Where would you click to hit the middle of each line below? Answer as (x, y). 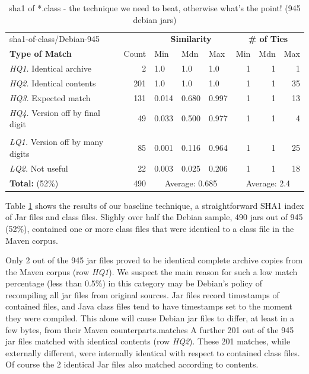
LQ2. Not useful (39, 168)
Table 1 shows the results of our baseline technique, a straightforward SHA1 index (155, 205)
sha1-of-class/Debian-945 (55, 39)
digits (20, 153)
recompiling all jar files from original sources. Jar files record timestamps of (142, 294)
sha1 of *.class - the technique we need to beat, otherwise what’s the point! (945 (155, 8)
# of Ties (268, 39)
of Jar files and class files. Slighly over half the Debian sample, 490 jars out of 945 (154, 217)
